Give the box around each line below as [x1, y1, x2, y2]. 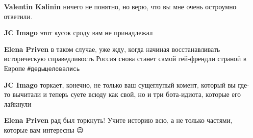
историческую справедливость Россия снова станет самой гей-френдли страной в [4, 53, 247, 64]
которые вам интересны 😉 [4, 125, 84, 135]
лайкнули [4, 98, 31, 109]
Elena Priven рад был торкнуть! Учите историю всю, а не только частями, [4, 115, 232, 125]
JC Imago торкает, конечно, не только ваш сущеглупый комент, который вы [4, 79, 236, 90]
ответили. [4, 11, 32, 21]
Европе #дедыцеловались [4, 63, 80, 73]
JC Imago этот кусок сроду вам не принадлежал [4, 27, 153, 38]
